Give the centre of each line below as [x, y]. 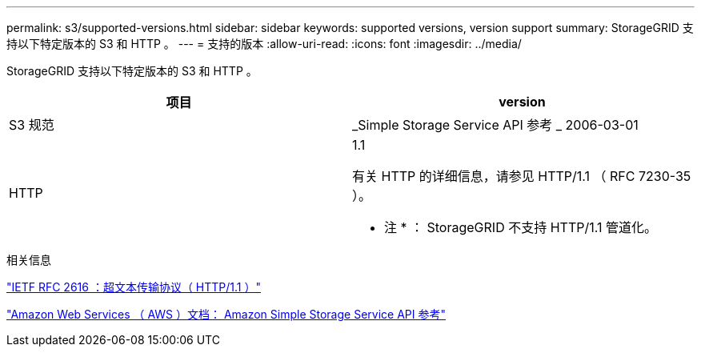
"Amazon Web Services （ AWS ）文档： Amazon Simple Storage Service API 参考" [226, 314]
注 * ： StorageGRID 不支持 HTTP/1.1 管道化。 [521, 227]
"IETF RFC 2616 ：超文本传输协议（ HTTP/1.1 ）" [134, 287]
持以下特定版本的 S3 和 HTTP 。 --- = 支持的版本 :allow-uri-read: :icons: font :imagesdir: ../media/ [264, 44]
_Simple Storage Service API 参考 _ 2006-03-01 [495, 125]
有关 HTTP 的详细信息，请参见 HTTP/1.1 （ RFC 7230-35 [522, 176]
